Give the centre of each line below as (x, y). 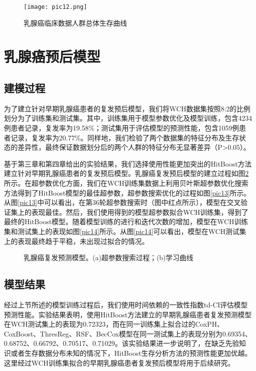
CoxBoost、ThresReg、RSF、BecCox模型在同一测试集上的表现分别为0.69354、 (128, 333)
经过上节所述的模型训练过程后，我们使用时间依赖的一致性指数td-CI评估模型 (126, 304)
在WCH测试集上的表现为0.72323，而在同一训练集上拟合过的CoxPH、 (114, 324)
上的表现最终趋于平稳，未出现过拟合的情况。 (76, 241)
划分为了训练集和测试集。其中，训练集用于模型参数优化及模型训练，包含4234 (128, 118)
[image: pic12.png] (55, 7)
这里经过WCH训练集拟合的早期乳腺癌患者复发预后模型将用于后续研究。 (119, 362)
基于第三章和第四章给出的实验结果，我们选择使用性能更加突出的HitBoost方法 (128, 163)
